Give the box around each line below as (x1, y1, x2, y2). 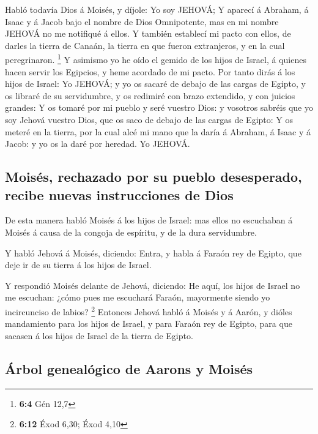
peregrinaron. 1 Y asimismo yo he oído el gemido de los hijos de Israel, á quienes (5, 51, 306, 66)
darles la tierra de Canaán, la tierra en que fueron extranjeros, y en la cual (5, 39, 285, 51)
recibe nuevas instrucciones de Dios (5, 185, 234, 204)
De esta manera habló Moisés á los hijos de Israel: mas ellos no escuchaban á (5, 214, 293, 226)
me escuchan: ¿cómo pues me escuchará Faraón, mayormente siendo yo (5, 291, 270, 304)
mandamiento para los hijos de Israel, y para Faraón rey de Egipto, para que (5, 317, 292, 330)
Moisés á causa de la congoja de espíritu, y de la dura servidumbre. (5, 225, 257, 238)
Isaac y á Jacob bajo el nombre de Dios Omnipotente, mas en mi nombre (5, 15, 279, 28)
